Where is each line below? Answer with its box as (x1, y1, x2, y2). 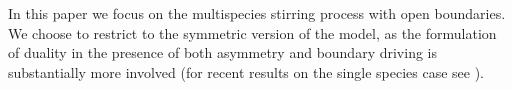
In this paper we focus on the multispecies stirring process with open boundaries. (8, 3, 506, 23)
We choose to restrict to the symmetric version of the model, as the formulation (8, 22, 497, 43)
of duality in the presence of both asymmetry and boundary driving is (8, 42, 438, 63)
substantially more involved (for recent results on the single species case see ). (8, 61, 485, 82)
